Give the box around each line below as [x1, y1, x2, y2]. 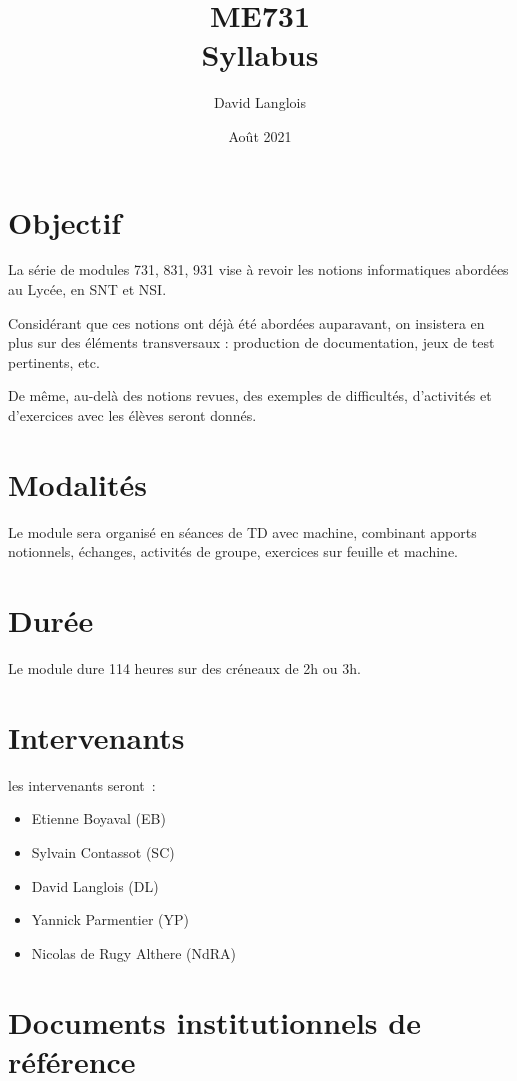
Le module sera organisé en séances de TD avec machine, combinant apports [8, 521, 477, 542]
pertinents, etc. [8, 351, 100, 372]
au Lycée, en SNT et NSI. [8, 279, 167, 300]
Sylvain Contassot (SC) [31, 841, 175, 862]
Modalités [8, 463, 147, 504]
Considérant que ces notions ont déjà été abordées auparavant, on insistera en [8, 312, 485, 333]
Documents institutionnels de [8, 1001, 421, 1042]
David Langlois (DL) [31, 875, 159, 896]
